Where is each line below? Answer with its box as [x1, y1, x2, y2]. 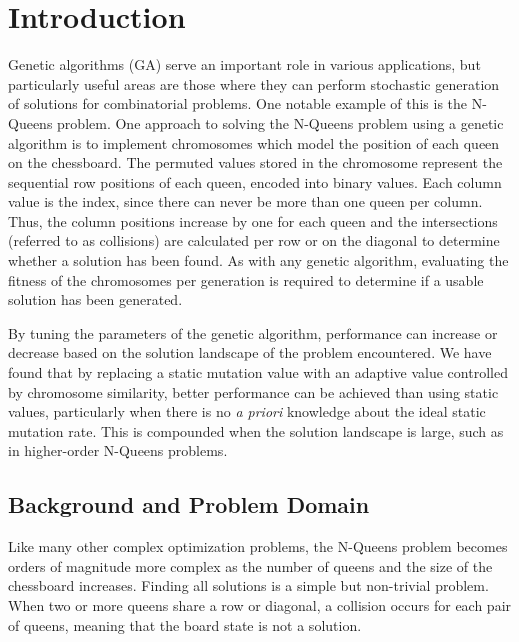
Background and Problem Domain [8, 489, 370, 520]
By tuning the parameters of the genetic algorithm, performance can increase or [8, 322, 498, 343]
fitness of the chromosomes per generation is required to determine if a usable [8, 269, 484, 290]
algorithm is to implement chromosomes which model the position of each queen [8, 132, 500, 153]
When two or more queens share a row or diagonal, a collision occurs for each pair [8, 594, 512, 615]
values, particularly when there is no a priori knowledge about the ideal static [8, 401, 486, 422]
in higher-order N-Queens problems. [8, 440, 228, 461]
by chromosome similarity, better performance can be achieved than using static [8, 381, 499, 402]
